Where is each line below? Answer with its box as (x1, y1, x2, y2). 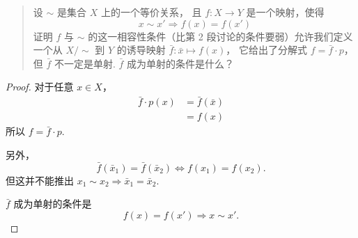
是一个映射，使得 (246, 5, 325, 19)
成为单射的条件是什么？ (127, 56, 235, 70)
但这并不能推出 (6, 173, 74, 187)
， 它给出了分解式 (226, 42, 308, 57)
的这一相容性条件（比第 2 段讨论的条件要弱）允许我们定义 (88, 29, 353, 43)
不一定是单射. (54, 56, 116, 70)
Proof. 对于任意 (6, 79, 74, 94)
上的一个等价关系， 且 (100, 5, 202, 19)
